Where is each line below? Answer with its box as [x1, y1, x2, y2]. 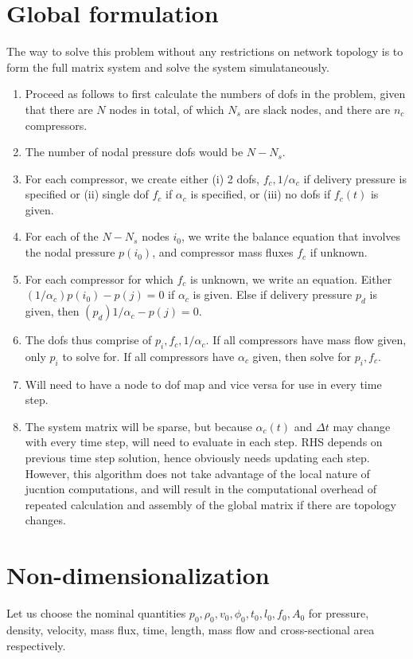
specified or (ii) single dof [25, 186, 149, 202]
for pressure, [308, 605, 369, 622]
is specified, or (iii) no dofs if [190, 186, 331, 202]
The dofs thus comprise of [25, 331, 152, 348]
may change [333, 418, 391, 434]
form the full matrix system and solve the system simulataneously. [6, 58, 329, 75]
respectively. [6, 637, 66, 653]
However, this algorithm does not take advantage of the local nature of [25, 465, 370, 481]
